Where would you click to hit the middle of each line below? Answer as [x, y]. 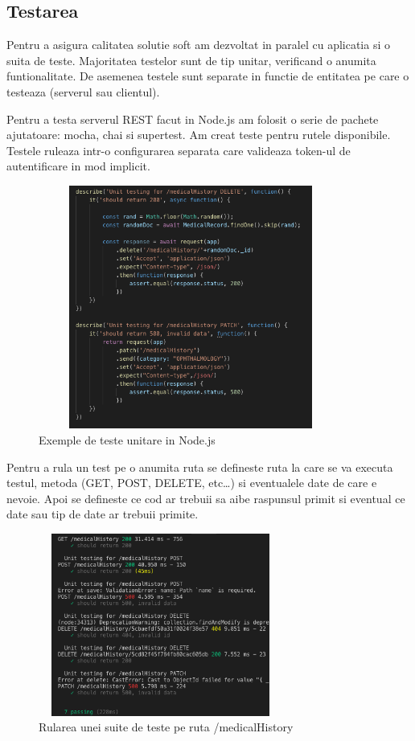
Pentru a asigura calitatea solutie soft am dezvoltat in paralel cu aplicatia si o [198, 45]
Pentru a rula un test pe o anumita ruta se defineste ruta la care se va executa [200, 467]
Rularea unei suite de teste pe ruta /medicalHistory [166, 727]
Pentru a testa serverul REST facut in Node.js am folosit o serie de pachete [193, 119]
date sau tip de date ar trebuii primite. [103, 514]
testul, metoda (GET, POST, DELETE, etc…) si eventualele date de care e [192, 483]
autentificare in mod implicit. [78, 166]
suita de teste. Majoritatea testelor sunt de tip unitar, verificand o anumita [191, 60]
